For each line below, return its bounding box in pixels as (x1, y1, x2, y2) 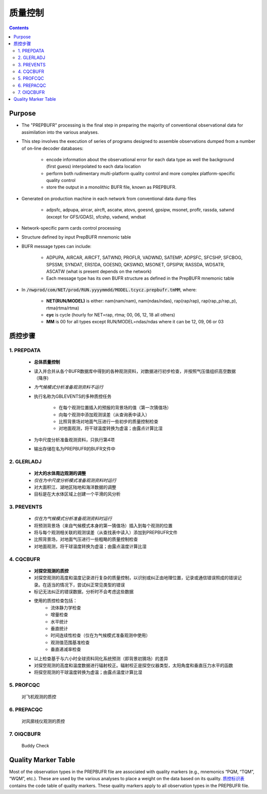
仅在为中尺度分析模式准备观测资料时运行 (34, 477, 116, 483)
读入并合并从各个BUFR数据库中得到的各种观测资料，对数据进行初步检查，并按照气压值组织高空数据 (34, 368, 236, 374)
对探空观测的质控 (34, 568, 69, 574)
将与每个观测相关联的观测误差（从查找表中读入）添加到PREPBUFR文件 (34, 530, 178, 536)
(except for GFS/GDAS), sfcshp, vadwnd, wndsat (46, 214, 146, 220)
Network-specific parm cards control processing (21, 225, 121, 231)
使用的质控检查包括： (34, 598, 78, 604)
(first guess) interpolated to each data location (46, 164, 141, 170)
